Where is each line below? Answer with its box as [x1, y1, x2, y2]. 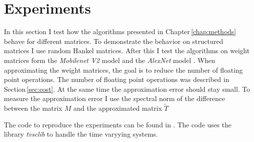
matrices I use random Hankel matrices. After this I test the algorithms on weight [4, 45, 250, 56]
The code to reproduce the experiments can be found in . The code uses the [4, 119, 231, 129]
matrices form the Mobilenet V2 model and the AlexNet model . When [4, 55, 215, 65]
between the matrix [4, 103, 63, 113]
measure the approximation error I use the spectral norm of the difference [4, 93, 225, 103]
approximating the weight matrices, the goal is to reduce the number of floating [4, 64, 243, 75]
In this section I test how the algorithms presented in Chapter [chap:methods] [4, 26, 236, 37]
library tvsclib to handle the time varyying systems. [4, 129, 158, 139]
